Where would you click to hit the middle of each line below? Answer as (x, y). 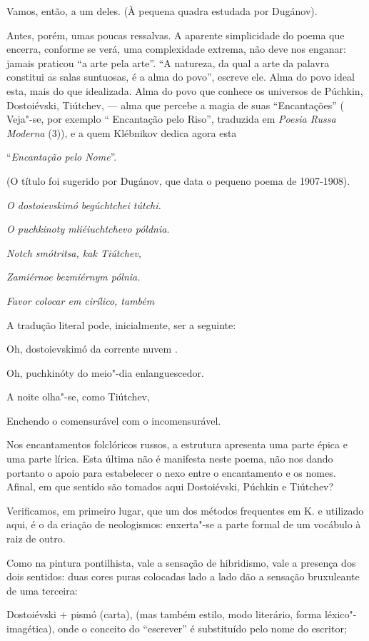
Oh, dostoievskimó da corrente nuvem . (92, 349)
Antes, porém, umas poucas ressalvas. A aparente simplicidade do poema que (176, 35)
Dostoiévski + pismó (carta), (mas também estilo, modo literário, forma (164, 614)
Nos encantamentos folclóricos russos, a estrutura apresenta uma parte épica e (177, 444)
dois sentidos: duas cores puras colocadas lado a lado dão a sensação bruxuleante (183, 576)
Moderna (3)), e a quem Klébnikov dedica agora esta (122, 132)
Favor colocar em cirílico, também (81, 300)
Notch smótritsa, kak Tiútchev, (74, 252)
